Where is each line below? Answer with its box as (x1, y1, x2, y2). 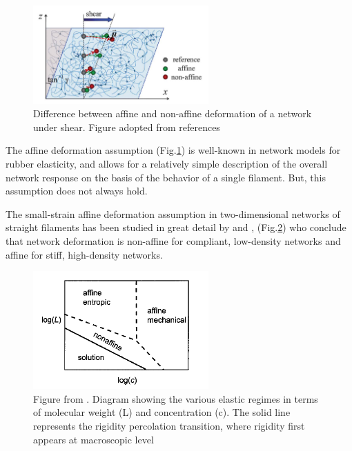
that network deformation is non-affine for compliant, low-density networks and (6, 233, 341, 248)
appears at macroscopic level (33, 432, 154, 446)
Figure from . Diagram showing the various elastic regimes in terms (33, 391, 318, 405)
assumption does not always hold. (6, 183, 148, 198)
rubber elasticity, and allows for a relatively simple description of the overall (6, 156, 328, 170)
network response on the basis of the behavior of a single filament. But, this (6, 170, 326, 184)
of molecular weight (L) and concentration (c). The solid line (33, 405, 291, 419)
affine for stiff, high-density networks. (6, 247, 163, 261)
